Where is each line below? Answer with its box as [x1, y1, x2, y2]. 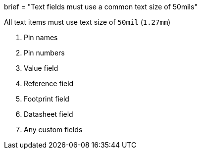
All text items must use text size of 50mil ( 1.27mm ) [4, 18, 171, 26]
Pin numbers [24, 49, 65, 57]
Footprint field [24, 95, 69, 103]
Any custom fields [24, 125, 83, 134]
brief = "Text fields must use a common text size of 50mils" [4, 2, 198, 11]
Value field [24, 64, 58, 72]
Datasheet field [24, 110, 73, 118]
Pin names [24, 33, 58, 42]
